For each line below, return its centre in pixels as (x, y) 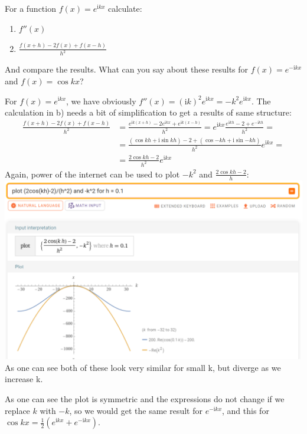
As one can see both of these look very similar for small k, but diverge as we (143, 367)
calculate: (125, 8)
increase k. (24, 379)
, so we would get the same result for (136, 410)
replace (17, 410)
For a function (30, 8)
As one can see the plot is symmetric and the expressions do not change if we (145, 399)
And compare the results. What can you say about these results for (127, 69)
